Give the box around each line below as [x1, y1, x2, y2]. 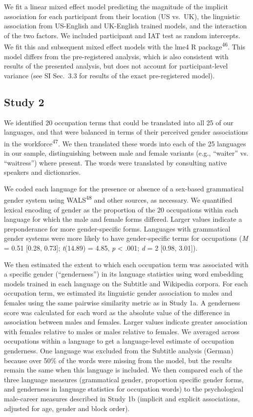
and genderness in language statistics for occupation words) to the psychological [4, 384, 244, 394]
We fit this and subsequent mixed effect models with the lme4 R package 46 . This [4, 40, 246, 52]
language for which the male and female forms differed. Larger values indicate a [4, 214, 242, 224]
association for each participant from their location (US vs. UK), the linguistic [4, 11, 240, 21]
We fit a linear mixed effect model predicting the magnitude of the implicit [4, 1, 228, 11]
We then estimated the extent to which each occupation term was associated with [4, 259, 249, 269]
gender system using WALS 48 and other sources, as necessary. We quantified [4, 193, 232, 205]
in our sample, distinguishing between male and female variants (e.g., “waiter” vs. [4, 148, 249, 158]
